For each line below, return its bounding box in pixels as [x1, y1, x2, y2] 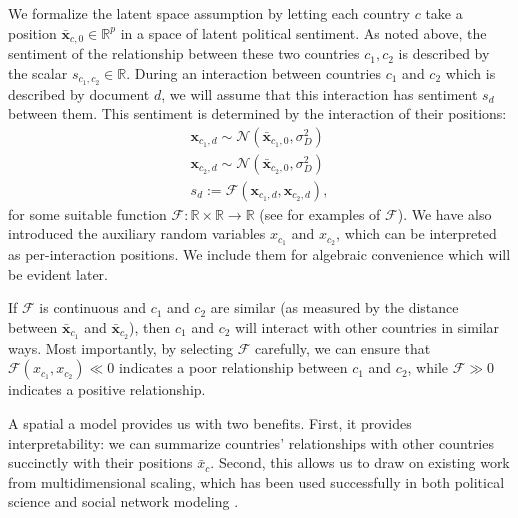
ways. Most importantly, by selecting [8, 337, 234, 358]
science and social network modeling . [8, 491, 239, 512]
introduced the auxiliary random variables [8, 223, 266, 244]
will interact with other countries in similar [235, 317, 500, 338]
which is [445, 62, 496, 83]
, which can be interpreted [336, 223, 497, 244]
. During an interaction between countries [126, 62, 382, 83]
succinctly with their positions [8, 452, 193, 473]
